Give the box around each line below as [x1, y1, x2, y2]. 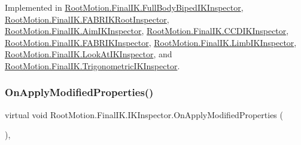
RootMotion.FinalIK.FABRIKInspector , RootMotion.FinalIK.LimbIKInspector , [5, 36, 297, 48]
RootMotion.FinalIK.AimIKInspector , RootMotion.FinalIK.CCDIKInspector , [5, 24, 289, 37]
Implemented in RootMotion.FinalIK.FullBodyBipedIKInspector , [5, 1, 244, 13]
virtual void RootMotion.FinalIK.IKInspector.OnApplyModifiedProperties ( [5, 108, 283, 121]
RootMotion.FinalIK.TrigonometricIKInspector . [5, 59, 180, 72]
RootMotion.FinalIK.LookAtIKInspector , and [5, 48, 172, 60]
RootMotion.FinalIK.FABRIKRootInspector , [5, 13, 169, 25]
